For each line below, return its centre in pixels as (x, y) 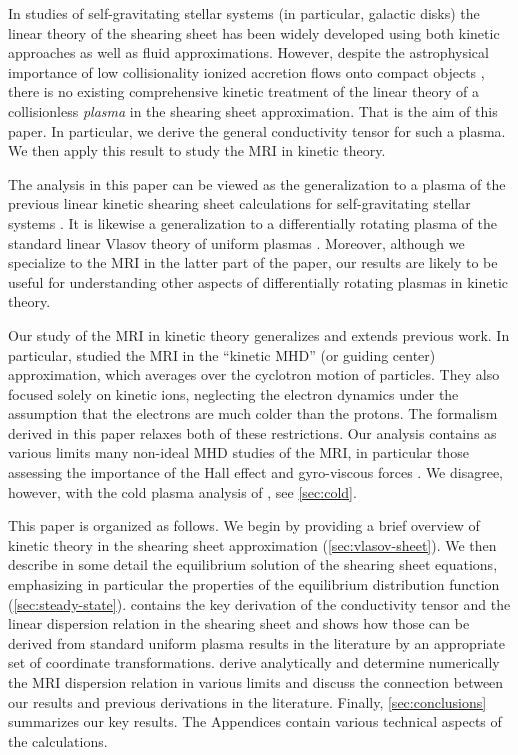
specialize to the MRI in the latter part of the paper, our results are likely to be (253, 262)
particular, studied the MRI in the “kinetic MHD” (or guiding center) (222, 354)
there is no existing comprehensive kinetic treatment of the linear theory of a (243, 91)
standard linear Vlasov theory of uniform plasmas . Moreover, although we (236, 242)
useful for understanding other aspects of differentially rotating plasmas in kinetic (258, 281)
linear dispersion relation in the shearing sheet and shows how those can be (239, 623)
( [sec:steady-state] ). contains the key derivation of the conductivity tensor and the (259, 603)
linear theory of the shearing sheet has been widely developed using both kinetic (254, 32)
